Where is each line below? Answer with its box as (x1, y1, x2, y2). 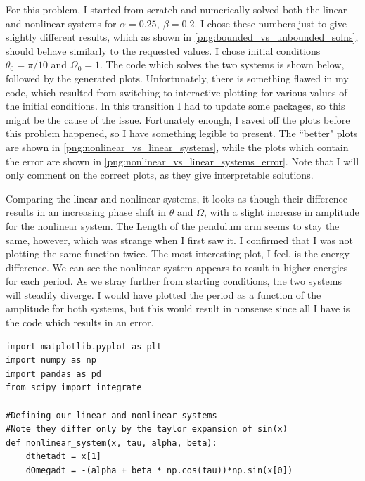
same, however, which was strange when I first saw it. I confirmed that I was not (6, 232, 354, 247)
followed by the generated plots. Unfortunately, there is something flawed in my (6, 70, 349, 85)
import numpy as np (6, 355, 96, 366)
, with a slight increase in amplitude (203, 205, 359, 219)
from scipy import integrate (6, 383, 142, 393)
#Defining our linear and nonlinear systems (6, 410, 217, 421)
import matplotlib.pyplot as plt (6, 341, 162, 352)
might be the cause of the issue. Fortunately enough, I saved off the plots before (6, 112, 350, 127)
